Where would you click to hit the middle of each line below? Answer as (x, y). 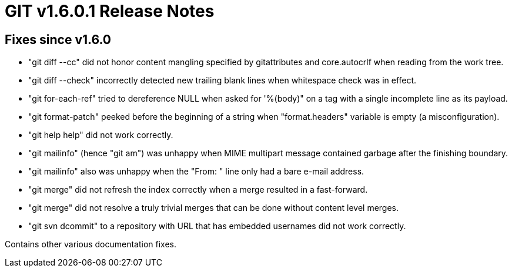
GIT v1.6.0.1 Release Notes (110, 11)
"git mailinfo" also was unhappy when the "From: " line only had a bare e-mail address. (196, 172)
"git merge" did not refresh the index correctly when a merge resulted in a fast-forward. (198, 190)
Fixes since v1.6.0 (58, 39)
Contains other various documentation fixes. (91, 244)
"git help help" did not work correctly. (101, 135)
